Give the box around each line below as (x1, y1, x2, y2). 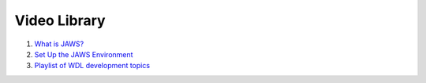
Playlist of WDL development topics (34, 61, 150, 70)
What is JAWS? (34, 39, 84, 49)
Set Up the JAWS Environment (34, 49, 133, 59)
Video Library (14, 12, 106, 29)
